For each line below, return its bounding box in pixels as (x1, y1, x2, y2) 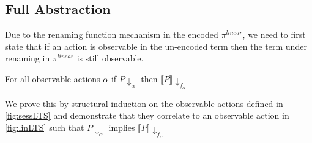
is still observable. (76, 52, 144, 65)
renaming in (5, 52, 50, 65)
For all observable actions (5, 72, 100, 85)
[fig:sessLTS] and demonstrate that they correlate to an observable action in (5, 109, 289, 122)
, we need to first (242, 28, 306, 41)
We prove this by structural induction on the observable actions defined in (5, 97, 283, 110)
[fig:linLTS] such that (5, 120, 84, 133)
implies (108, 120, 135, 133)
